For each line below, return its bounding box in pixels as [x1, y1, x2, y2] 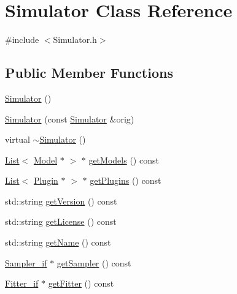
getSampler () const [56, 256, 131, 269]
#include [5, 33, 39, 46]
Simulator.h [53, 33, 97, 46]
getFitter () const [48, 277, 114, 290]
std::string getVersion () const [5, 194, 117, 207]
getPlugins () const [90, 174, 161, 187]
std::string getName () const [5, 236, 111, 249]
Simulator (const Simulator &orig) [5, 112, 134, 125]
